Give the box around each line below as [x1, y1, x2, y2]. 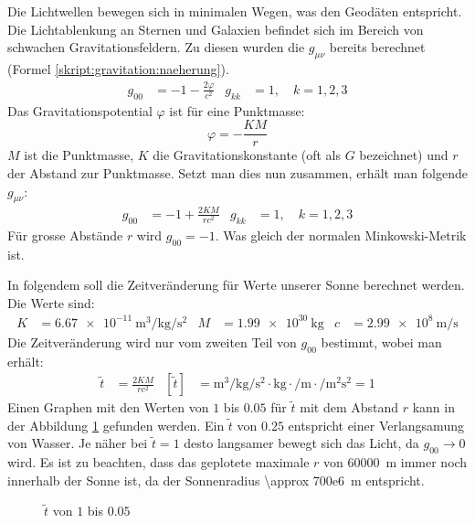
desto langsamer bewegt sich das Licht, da [184, 433, 419, 453]
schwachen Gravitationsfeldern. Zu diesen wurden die [7, 37, 305, 57]
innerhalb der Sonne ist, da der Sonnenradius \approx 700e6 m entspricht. [7, 470, 425, 489]
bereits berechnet [329, 37, 426, 57]
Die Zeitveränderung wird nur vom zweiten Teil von [7, 332, 297, 351]
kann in [412, 398, 455, 417]
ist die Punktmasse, [24, 145, 134, 165]
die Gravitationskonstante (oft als [153, 145, 342, 165]
